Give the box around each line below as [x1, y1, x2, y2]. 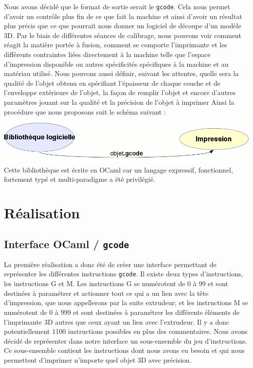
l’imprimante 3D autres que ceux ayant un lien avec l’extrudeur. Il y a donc [4, 316, 230, 327]
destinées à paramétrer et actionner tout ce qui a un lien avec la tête [4, 288, 209, 298]
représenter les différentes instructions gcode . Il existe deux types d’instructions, [4, 269, 243, 279]
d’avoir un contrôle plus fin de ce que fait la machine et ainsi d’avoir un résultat [4, 11, 242, 21]
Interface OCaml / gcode [4, 236, 129, 251]
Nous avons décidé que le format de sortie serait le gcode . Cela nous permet [4, 1, 231, 11]
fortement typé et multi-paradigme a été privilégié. [4, 174, 155, 184]
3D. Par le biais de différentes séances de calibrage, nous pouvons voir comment [4, 30, 241, 40]
